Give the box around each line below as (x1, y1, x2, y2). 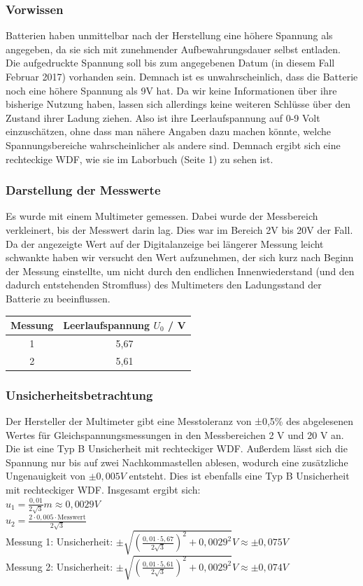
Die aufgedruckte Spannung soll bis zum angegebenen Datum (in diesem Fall (6, 55, 335, 70)
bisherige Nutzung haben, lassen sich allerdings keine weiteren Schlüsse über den (6, 97, 351, 111)
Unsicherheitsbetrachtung (6, 386, 153, 403)
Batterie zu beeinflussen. (6, 291, 111, 305)
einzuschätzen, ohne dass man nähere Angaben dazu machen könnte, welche (6, 124, 331, 139)
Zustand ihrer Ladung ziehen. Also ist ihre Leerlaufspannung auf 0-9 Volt (6, 110, 320, 125)
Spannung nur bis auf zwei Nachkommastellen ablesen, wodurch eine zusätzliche (6, 454, 348, 469)
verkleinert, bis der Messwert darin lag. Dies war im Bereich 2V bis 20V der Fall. (6, 222, 353, 237)
